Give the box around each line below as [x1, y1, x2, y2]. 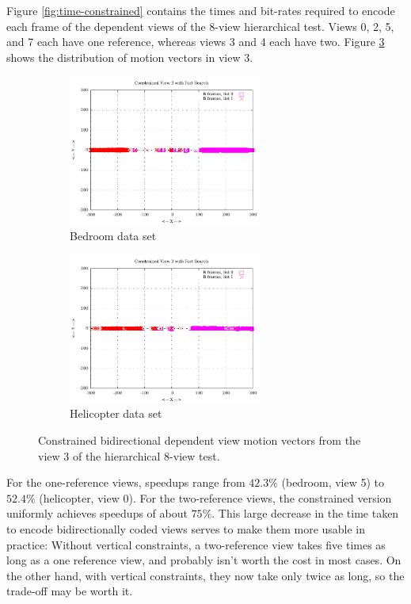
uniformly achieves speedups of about [6, 505, 188, 522]
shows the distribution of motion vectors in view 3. [6, 48, 253, 65]
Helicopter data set [70, 405, 162, 422]
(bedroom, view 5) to [281, 474, 385, 491]
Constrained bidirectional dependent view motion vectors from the [38, 432, 361, 449]
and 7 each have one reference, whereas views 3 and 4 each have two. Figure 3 [6, 33, 385, 50]
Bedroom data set [70, 227, 157, 243]
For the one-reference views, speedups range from [6, 474, 245, 491]
